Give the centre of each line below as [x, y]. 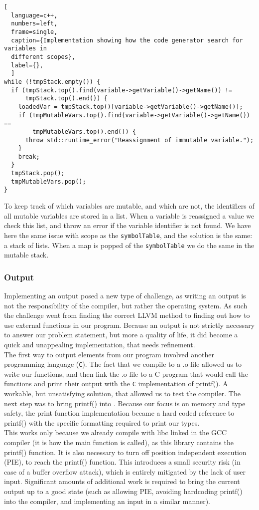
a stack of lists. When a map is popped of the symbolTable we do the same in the [129, 245]
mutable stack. [26, 255]
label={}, [27, 65]
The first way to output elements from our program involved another [109, 354]
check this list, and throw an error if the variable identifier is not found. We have [128, 225]
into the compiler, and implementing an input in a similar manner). [107, 501]
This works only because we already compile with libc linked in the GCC [116, 432]
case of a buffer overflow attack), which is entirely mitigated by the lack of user [125, 471]
